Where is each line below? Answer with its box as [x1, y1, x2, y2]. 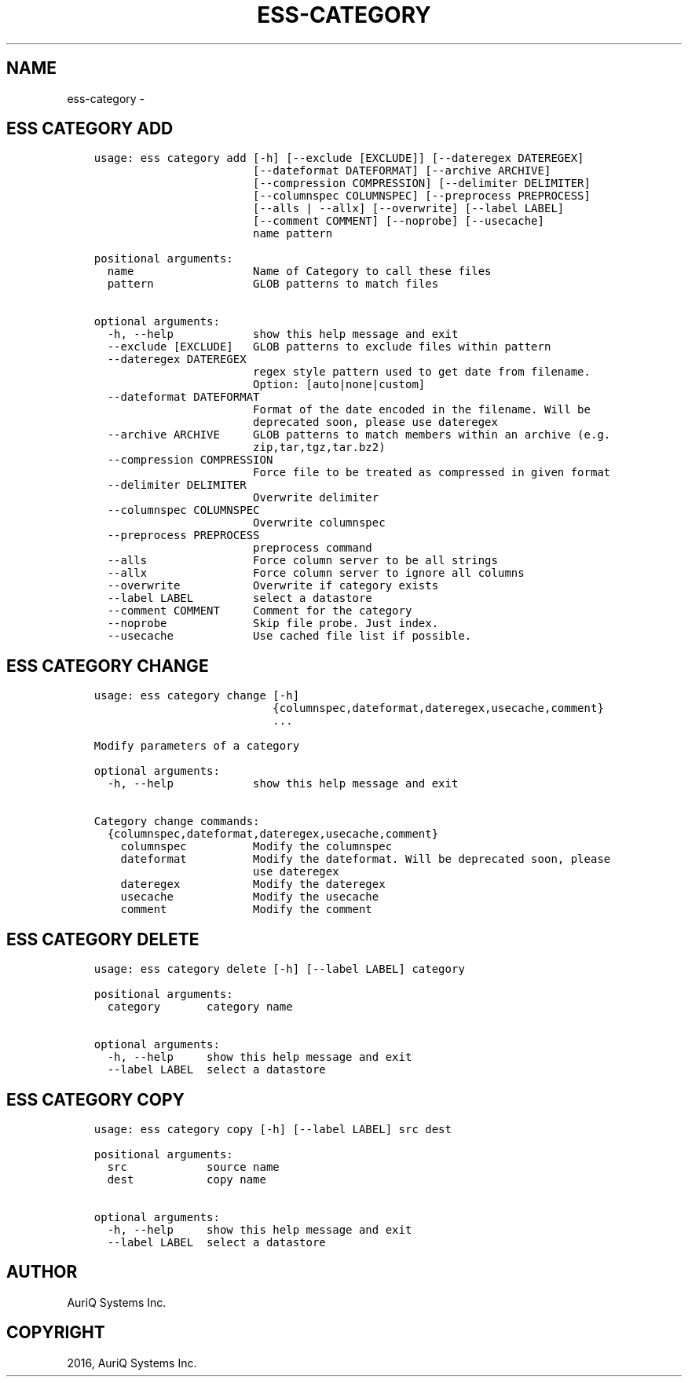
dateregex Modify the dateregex [120, 878, 386, 891]
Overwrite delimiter [253, 491, 379, 504]
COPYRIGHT [6, 1322, 105, 1343]
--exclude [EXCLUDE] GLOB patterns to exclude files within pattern [107, 340, 551, 354]
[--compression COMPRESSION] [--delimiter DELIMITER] [253, 177, 591, 190]
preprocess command [253, 541, 372, 555]
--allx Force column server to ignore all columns [107, 567, 525, 580]
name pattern [253, 227, 333, 240]
